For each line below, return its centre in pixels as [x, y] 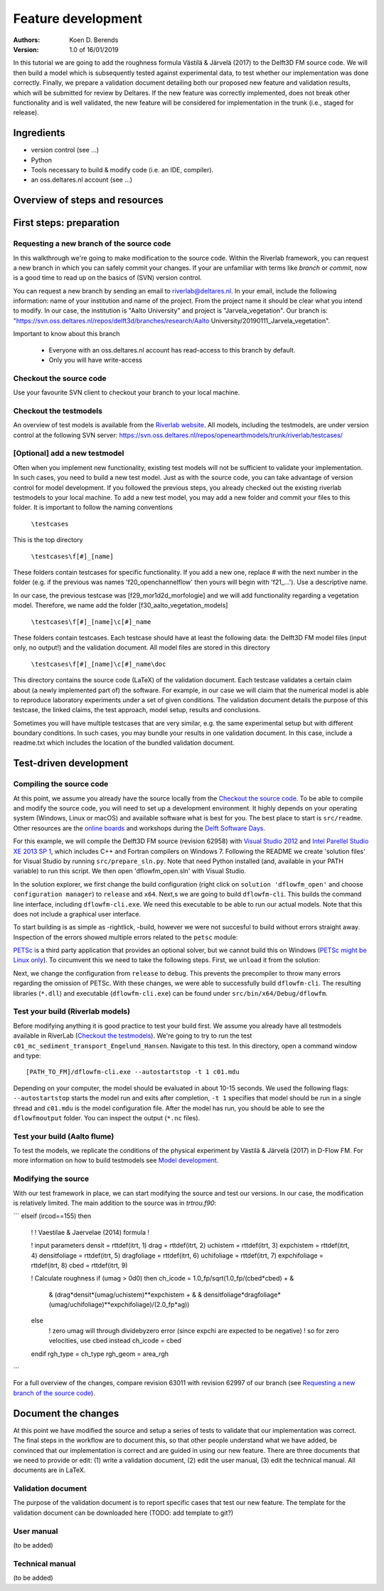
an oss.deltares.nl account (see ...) [82, 180]
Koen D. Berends [94, 40]
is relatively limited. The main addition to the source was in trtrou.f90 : [115, 1203]
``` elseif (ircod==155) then [52, 1216]
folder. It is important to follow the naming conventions [93, 507]
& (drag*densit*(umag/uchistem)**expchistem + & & [126, 1294]
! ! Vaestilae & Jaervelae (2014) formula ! [90, 1232]
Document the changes [66, 1413]
